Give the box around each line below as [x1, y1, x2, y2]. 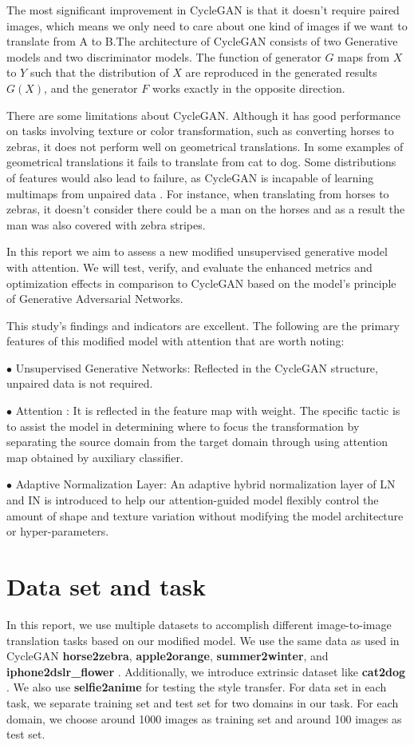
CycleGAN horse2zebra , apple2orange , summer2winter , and [6, 647, 329, 664]
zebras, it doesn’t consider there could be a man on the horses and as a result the [6, 201, 405, 217]
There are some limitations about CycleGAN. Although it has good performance [6, 106, 400, 123]
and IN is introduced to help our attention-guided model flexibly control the [6, 492, 379, 508]
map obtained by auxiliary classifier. [6, 448, 183, 465]
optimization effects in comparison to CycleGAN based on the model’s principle [6, 274, 396, 291]
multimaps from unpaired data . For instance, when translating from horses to [6, 185, 389, 201]
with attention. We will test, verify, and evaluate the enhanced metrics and [6, 258, 373, 275]
